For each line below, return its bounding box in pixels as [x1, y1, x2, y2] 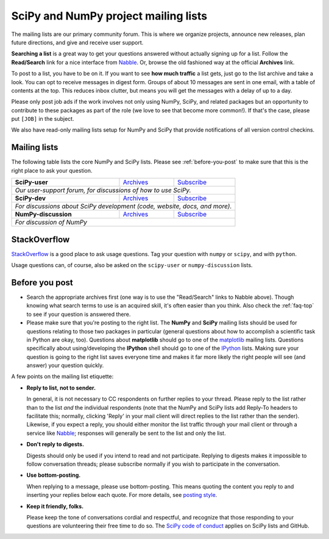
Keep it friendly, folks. [26, 502, 84, 510]
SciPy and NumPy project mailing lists [11, 9, 208, 23]
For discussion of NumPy [15, 218, 88, 227]
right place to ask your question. [11, 166, 93, 174]
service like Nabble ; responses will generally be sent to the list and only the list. [26, 429, 226, 437]
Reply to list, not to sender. [26, 384, 96, 391]
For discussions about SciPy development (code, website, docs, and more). [15, 202, 232, 210]
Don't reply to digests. [26, 441, 85, 448]
